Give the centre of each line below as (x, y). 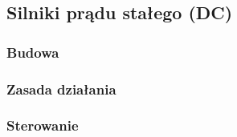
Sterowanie (43, 125)
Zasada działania (61, 89)
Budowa (33, 52)
